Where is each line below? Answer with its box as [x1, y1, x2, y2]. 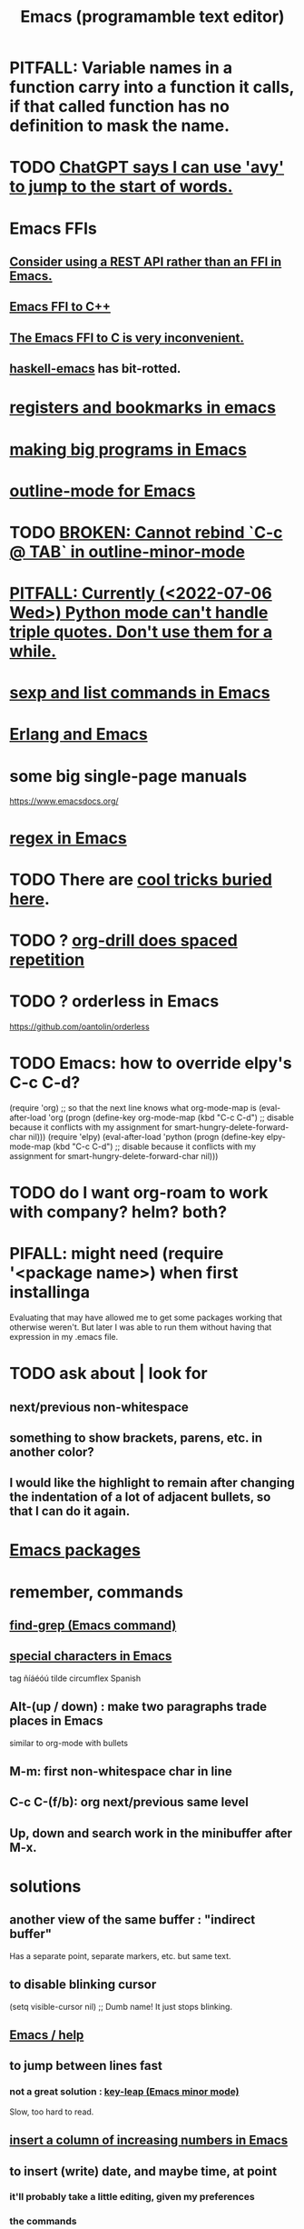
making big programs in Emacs [9, 439, 247, 460]
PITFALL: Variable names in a [9, 57, 233, 78]
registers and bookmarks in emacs [9, 397, 277, 418]
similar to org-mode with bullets [9, 1737, 129, 1748]
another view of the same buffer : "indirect [9, 1912, 256, 1928]
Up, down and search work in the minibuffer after [9, 1825, 293, 1841]
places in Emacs [9, 1714, 103, 1729]
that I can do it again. [9, 1504, 131, 1519]
